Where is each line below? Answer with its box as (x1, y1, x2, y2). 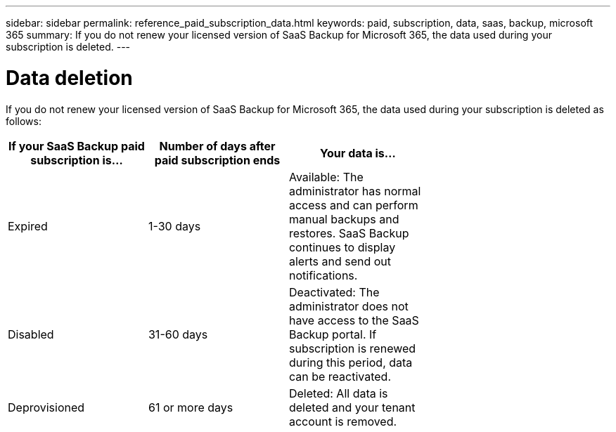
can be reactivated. (288, 369, 392, 384)
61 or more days (148, 400, 233, 414)
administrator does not (288, 299, 409, 313)
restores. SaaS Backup (288, 225, 409, 240)
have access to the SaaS (288, 313, 419, 327)
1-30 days (148, 218, 201, 233)
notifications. (288, 268, 358, 282)
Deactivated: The (288, 284, 380, 299)
